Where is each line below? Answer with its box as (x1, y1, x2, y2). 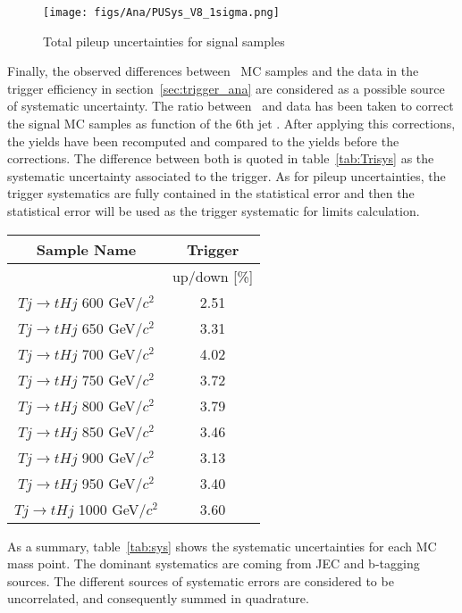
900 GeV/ (81, 446, 143, 468)
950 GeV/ (81, 472, 143, 493)
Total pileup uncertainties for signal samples (43, 31, 285, 50)
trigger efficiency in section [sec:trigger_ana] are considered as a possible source (7, 79, 445, 97)
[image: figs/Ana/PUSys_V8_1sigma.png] (43, 6, 280, 19)
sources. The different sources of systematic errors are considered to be (7, 571, 394, 590)
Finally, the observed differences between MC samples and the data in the (7, 62, 419, 80)
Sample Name (36, 238, 137, 260)
